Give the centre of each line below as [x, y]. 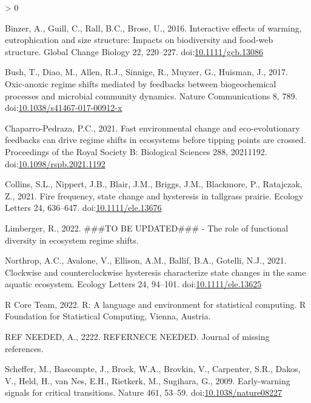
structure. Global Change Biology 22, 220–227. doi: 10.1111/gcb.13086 [134, 51]
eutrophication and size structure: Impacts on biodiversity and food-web [139, 40]
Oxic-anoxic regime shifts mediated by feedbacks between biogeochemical [141, 83]
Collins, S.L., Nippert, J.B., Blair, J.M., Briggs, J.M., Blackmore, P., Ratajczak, [154, 184]
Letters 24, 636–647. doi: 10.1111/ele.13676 [83, 208]
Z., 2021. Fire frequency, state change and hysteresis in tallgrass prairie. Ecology [154, 195]
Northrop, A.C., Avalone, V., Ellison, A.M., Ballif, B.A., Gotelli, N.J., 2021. [146, 260]
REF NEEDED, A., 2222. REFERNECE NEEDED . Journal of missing [137, 337]
